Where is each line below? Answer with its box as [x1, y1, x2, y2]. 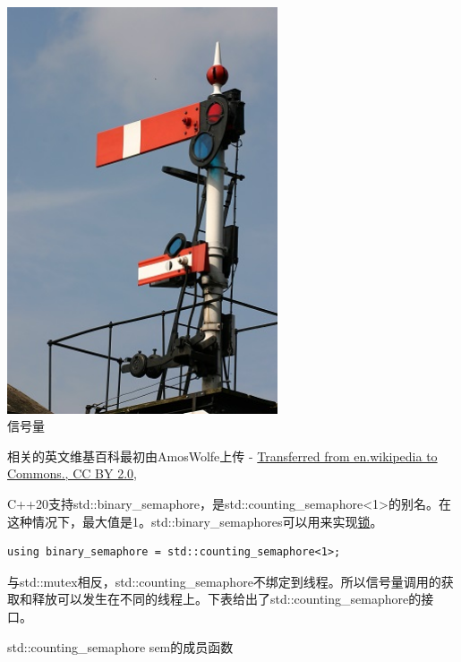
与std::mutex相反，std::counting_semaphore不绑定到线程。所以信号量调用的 [7, 572, 441, 590]
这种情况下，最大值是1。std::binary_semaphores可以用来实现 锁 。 [7, 512, 383, 530]
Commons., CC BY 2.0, [7, 464, 137, 483]
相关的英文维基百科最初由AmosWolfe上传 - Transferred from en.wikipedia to [7, 446, 438, 465]
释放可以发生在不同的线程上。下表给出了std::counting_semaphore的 [31, 589, 422, 608]
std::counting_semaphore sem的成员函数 [7, 637, 234, 656]
